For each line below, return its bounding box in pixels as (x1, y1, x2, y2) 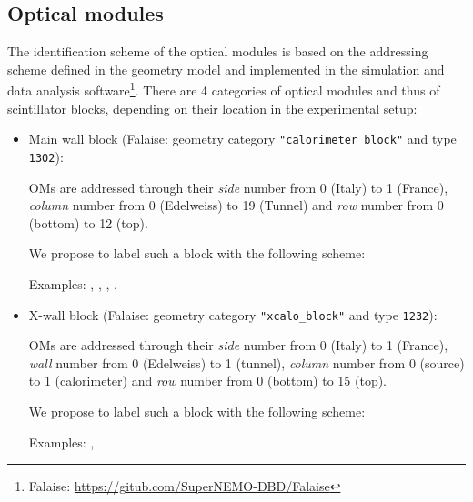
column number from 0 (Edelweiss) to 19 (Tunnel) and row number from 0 (28, 196, 444, 215)
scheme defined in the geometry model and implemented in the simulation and (7, 59, 445, 78)
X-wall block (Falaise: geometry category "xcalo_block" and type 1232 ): (28, 305, 438, 324)
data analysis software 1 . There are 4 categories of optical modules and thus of (7, 78, 440, 100)
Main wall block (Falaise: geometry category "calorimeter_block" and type (28, 129, 457, 148)
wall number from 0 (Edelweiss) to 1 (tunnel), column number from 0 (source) (28, 353, 465, 372)
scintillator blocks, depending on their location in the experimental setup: (7, 98, 418, 117)
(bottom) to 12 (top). (28, 213, 148, 232)
